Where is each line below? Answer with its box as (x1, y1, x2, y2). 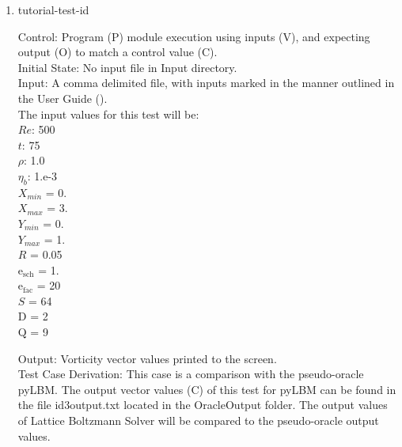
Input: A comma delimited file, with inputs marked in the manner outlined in (17, 74, 395, 91)
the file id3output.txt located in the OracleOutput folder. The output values (17, 396, 388, 413)
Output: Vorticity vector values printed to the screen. (17, 350, 277, 366)
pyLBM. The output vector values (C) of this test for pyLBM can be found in (17, 381, 396, 397)
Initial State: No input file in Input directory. (17, 59, 237, 75)
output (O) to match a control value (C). (17, 44, 218, 60)
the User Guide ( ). (17, 89, 108, 106)
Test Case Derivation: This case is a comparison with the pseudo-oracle (17, 366, 364, 382)
